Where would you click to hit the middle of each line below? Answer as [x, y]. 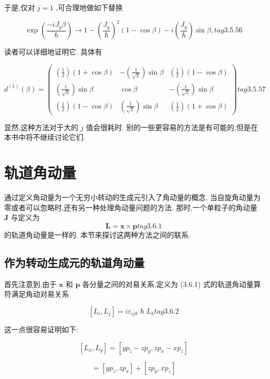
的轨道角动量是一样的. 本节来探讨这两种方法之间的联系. [97, 234]
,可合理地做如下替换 [89, 7]
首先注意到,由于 [30, 284]
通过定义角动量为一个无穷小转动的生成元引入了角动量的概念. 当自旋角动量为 [132, 197]
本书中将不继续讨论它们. [45, 137]
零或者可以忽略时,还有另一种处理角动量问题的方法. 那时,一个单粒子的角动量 [131, 207]
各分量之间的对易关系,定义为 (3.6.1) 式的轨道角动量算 [172, 284]
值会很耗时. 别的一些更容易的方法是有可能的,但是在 [172, 127]
